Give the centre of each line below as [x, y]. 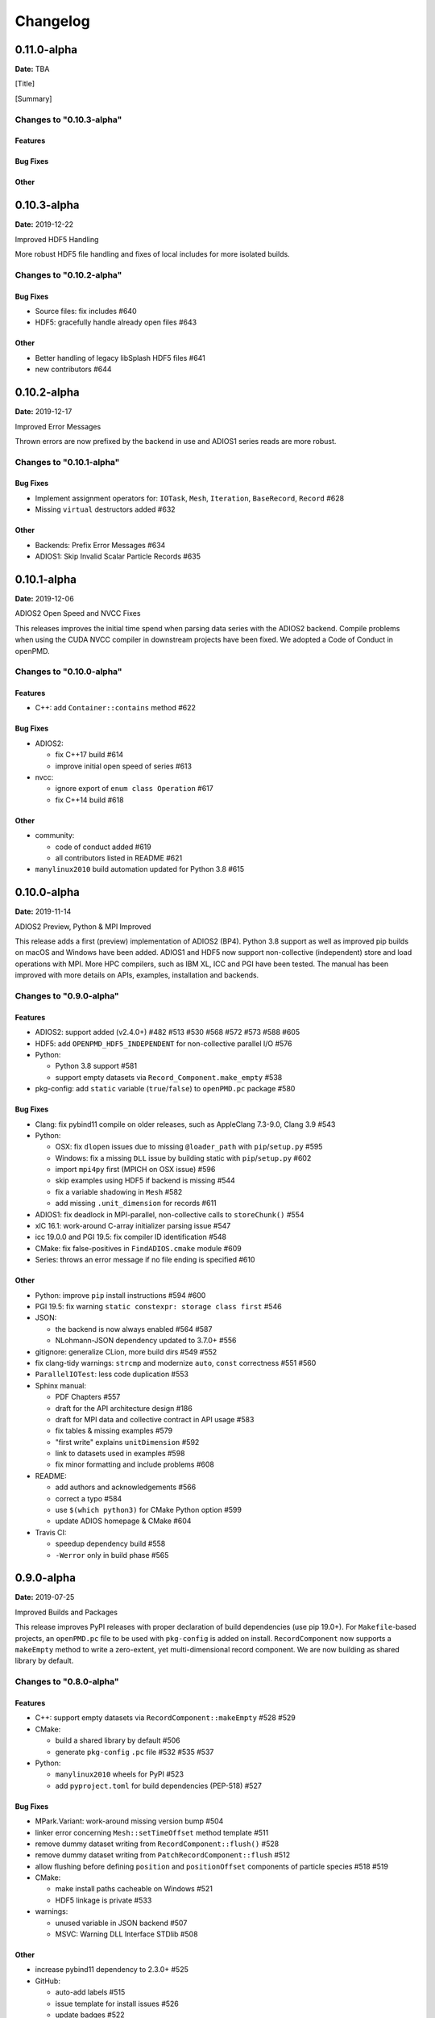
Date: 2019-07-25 [45, 1597]
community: [55, 835]
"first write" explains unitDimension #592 [127, 1442]
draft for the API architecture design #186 [124, 1408]
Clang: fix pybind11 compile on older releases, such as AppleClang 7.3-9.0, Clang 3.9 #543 [185, 1124]
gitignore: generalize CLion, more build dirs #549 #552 [126, 1351]
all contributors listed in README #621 [119, 858]
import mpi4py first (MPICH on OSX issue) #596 [135, 1170]
